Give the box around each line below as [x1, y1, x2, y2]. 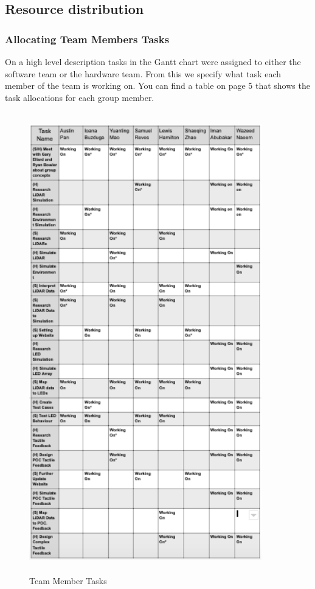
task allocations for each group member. [5, 91, 154, 103]
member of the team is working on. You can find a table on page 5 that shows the [5, 79, 310, 92]
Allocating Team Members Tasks [5, 31, 170, 46]
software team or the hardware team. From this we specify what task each [5, 67, 282, 80]
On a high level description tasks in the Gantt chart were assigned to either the [5, 55, 301, 68]
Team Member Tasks [29, 574, 107, 587]
